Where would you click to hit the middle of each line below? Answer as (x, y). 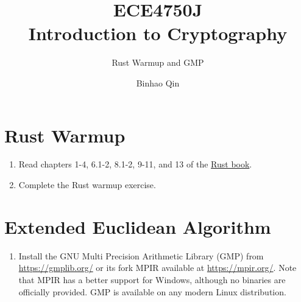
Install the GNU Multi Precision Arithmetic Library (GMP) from (141, 255)
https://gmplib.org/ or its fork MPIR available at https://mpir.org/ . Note (158, 268)
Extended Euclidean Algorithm (138, 226)
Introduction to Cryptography (158, 33)
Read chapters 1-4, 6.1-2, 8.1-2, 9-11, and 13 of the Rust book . (135, 164)
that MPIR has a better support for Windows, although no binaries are (152, 279)
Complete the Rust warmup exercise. (87, 185)
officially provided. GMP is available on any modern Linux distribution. (152, 291)
